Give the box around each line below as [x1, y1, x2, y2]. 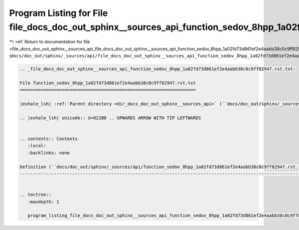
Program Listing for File [9, 7, 108, 18]
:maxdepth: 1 [27, 199, 60, 205]
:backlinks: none [27, 150, 70, 156]
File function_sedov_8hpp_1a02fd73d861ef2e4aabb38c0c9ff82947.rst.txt [19, 80, 196, 86]
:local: [27, 143, 46, 149]
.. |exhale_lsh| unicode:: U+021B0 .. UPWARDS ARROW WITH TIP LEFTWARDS [19, 115, 201, 121]
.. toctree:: [19, 192, 52, 198]
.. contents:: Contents [19, 136, 78, 142]
